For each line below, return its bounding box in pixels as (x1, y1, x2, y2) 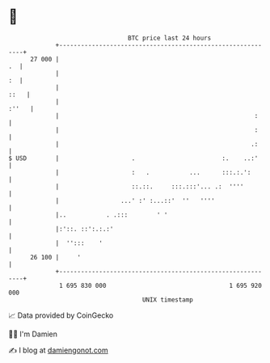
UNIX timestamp (141, 295, 194, 304)
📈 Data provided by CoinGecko (8, 310, 114, 320)
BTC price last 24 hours (128, 34, 212, 42)
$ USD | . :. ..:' (8, 154, 259, 163)
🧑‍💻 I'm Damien (8, 329, 58, 339)
